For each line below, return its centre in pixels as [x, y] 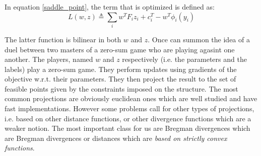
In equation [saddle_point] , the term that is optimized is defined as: [110, 7]
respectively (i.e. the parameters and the [184, 59]
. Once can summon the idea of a [199, 39]
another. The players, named [49, 59]
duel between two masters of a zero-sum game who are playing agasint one [120, 49]
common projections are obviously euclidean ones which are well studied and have [131, 98]
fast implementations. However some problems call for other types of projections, [129, 108]
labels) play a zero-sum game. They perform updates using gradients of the [121, 69]
